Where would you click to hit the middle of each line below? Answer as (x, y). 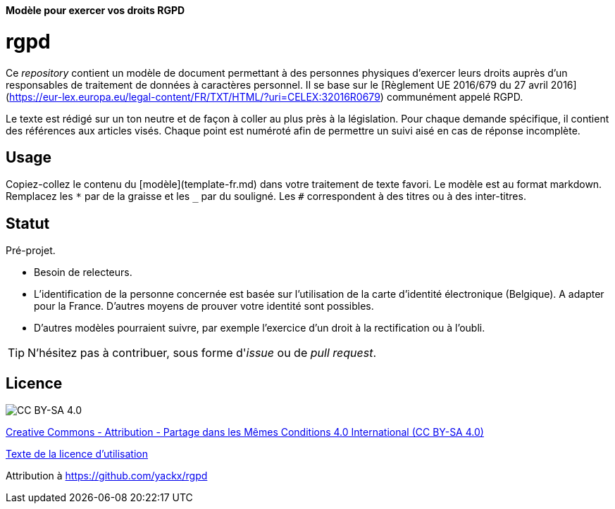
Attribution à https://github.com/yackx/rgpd (107, 476)
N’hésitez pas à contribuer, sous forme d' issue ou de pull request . (202, 353)
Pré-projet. (31, 251)
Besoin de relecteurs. (83, 272)
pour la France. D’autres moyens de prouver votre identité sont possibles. (204, 306)
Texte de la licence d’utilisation (77, 454)
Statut (28, 223)
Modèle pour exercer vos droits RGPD (95, 10)
